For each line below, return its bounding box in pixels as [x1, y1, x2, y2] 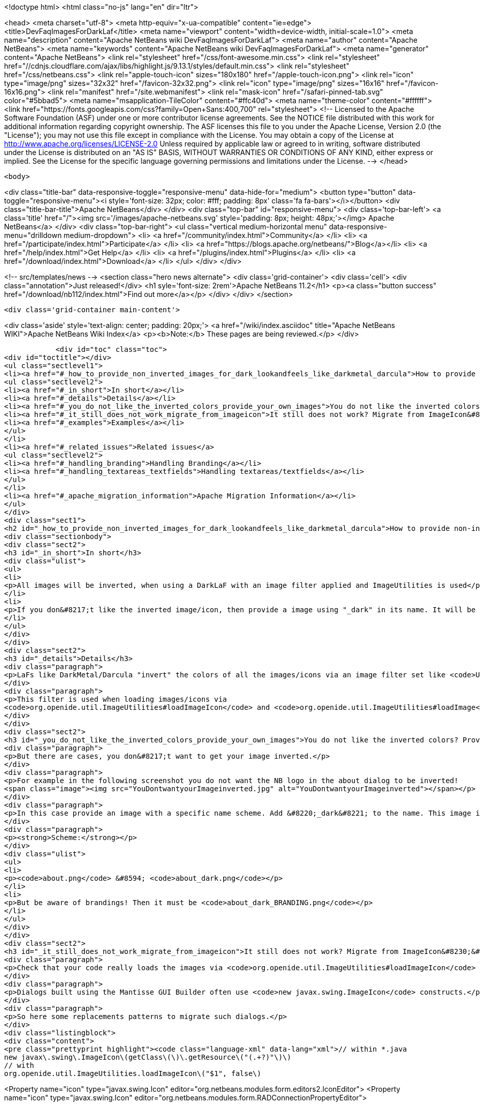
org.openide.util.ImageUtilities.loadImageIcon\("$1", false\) [4, 1069, 261, 1078]
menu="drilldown [4, 231, 62, 240]
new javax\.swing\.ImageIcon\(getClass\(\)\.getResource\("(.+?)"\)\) [4, 1053, 291, 1061]
